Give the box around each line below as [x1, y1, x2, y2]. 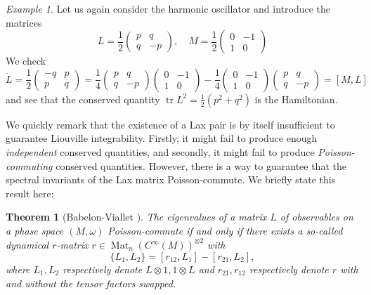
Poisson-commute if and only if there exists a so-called [108, 223, 343, 237]
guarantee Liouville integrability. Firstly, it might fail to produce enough [6, 131, 318, 145]
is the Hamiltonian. [254, 91, 338, 106]
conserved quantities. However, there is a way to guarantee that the [56, 158, 346, 173]
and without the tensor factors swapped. [6, 275, 176, 290]
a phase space [6, 223, 64, 237]
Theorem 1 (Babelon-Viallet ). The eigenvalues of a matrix [6, 209, 267, 224]
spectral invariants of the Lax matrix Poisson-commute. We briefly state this [6, 172, 336, 187]
